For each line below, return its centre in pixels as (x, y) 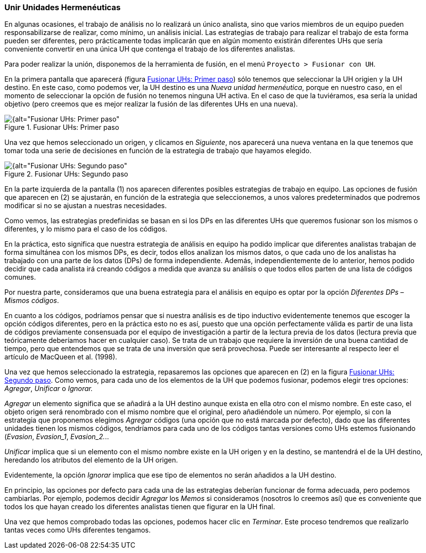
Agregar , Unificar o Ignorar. (49, 389)
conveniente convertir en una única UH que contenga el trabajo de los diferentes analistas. (150, 49)
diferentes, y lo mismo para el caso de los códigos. (86, 229)
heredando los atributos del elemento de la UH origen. (91, 460)
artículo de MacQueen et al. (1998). (61, 357)
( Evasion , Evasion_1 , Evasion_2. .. (57, 437)
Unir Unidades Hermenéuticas (63, 7)
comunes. (20, 277)
